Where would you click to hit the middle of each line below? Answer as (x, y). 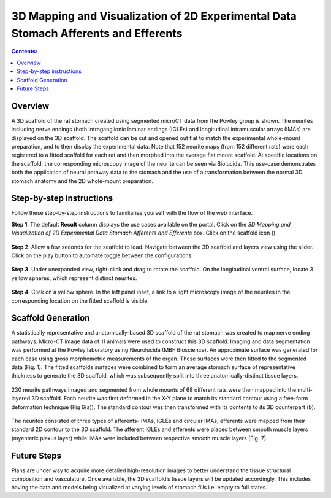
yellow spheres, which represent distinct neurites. (74, 278)
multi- (305, 389)
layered (21, 399)
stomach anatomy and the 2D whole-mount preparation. (82, 181)
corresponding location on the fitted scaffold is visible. (80, 300)
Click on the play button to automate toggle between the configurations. (102, 255)
